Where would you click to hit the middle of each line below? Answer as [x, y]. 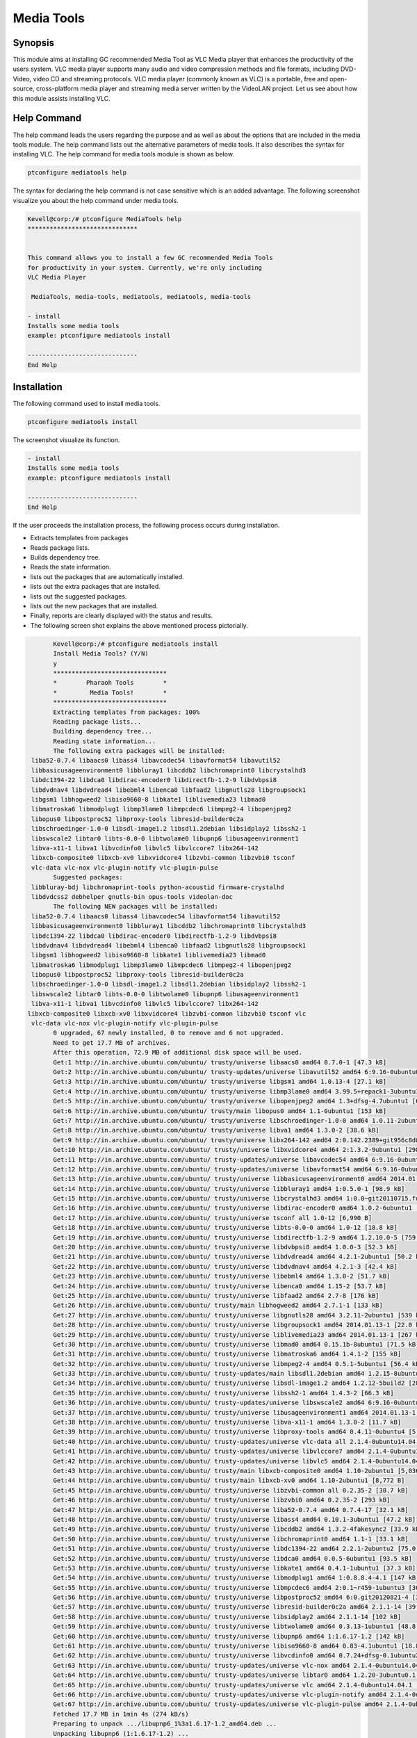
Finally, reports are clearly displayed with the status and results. [122, 616]
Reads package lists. [60, 547]
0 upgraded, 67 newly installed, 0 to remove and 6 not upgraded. [169, 1033]
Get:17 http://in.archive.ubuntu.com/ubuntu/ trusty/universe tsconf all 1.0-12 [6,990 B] [212, 1218]
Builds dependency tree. [65, 558]
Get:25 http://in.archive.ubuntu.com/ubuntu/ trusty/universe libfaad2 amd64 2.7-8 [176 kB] [216, 1296]
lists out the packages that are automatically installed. [107, 576]
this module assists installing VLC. [62, 98]
